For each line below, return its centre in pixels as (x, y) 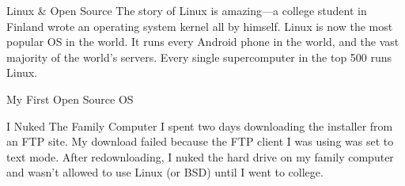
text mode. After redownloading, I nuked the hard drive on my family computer (200, 156)
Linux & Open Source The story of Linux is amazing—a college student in (187, 10)
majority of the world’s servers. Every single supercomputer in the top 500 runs (199, 57)
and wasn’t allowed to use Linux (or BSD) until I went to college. (165, 172)
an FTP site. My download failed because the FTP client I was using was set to (200, 141)
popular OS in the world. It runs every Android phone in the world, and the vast (203, 42)
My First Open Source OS (70, 99)
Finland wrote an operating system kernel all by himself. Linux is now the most (200, 26)
